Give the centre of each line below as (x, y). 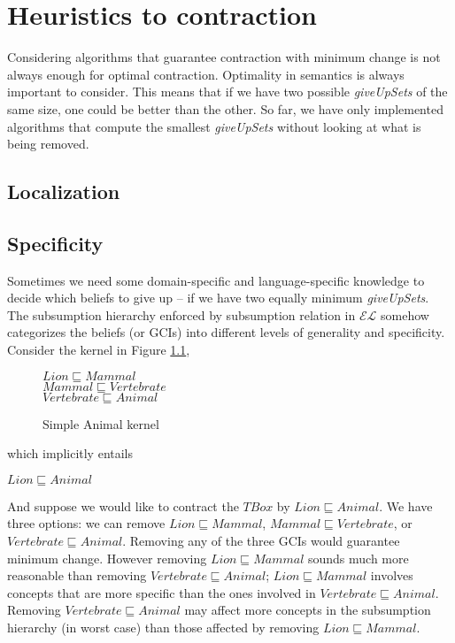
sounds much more (358, 558)
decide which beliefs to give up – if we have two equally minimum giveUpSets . (218, 298)
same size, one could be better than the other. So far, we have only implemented (225, 108)
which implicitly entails (70, 453)
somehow (405, 314)
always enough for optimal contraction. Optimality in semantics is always (206, 74)
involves (392, 575)
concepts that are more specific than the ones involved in (162, 592)
